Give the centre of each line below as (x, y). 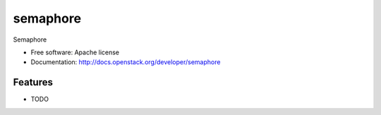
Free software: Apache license (75, 52)
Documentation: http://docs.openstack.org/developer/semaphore (126, 62)
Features (33, 82)
